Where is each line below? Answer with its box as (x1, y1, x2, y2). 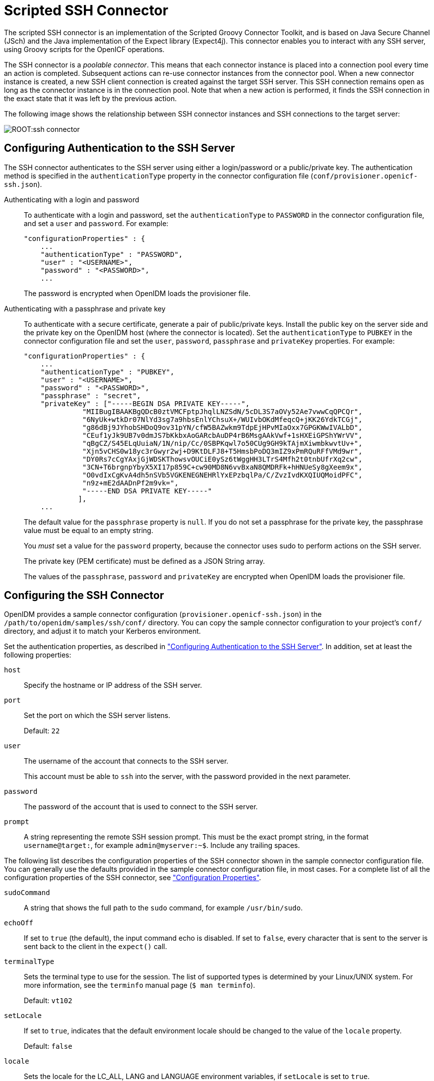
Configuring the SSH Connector (4, 589, 164, 602)
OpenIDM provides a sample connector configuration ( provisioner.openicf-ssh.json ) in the (4, 610, 322, 619)
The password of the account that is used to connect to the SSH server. (24, 802, 258, 811)
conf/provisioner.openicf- (313, 172, 418, 180)
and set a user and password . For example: (24, 219, 169, 228)
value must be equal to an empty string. (24, 526, 153, 535)
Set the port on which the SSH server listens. (24, 711, 171, 720)
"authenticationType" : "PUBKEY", (40, 367, 175, 376)
